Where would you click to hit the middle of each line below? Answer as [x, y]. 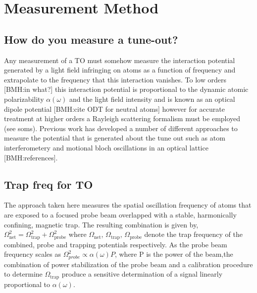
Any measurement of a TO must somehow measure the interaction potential [120, 60]
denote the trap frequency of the [193, 234]
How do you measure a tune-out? [91, 39]
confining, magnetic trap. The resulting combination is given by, [101, 224]
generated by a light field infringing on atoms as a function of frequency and [120, 70]
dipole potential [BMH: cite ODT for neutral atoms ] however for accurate [114, 109]
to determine [23, 274]
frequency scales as [32, 254]
